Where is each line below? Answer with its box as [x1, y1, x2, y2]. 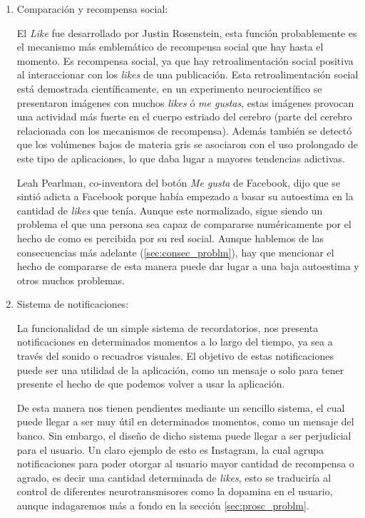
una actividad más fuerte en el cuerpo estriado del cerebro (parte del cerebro [16, 109, 352, 124]
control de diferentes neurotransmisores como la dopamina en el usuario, [16, 484, 333, 499]
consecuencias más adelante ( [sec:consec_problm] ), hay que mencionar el [16, 244, 334, 259]
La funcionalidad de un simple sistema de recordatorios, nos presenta [16, 320, 319, 335]
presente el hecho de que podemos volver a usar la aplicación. [16, 376, 285, 391]
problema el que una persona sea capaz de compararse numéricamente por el [16, 217, 351, 232]
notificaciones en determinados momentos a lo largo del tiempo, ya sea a [16, 334, 333, 349]
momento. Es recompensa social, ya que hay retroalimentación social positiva [16, 53, 354, 68]
